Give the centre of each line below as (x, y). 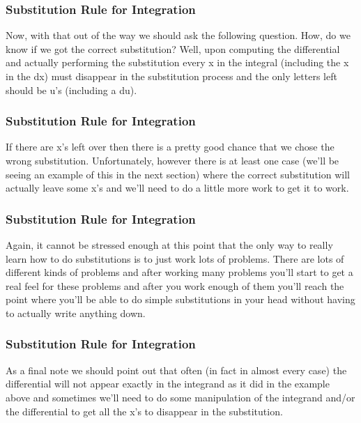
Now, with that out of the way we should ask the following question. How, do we (178, 35)
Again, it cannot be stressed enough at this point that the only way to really (169, 245)
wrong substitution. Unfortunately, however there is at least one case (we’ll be (172, 160)
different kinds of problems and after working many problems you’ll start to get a (179, 272)
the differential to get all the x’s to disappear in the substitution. (144, 411)
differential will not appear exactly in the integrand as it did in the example (168, 384)
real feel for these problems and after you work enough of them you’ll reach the (175, 285)
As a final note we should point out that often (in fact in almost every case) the (176, 370)
